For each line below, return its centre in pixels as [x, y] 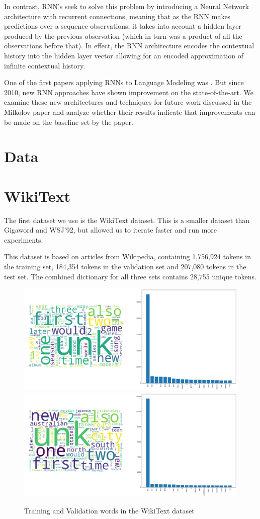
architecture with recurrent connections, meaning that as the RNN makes [117, 16]
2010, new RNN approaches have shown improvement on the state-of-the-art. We [129, 92]
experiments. [24, 239]
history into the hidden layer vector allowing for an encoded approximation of [124, 55]
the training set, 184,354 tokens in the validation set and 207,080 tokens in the [125, 266]
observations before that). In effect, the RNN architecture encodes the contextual [129, 46]
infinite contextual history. [45, 65]
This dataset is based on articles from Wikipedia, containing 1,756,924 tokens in [127, 256]
